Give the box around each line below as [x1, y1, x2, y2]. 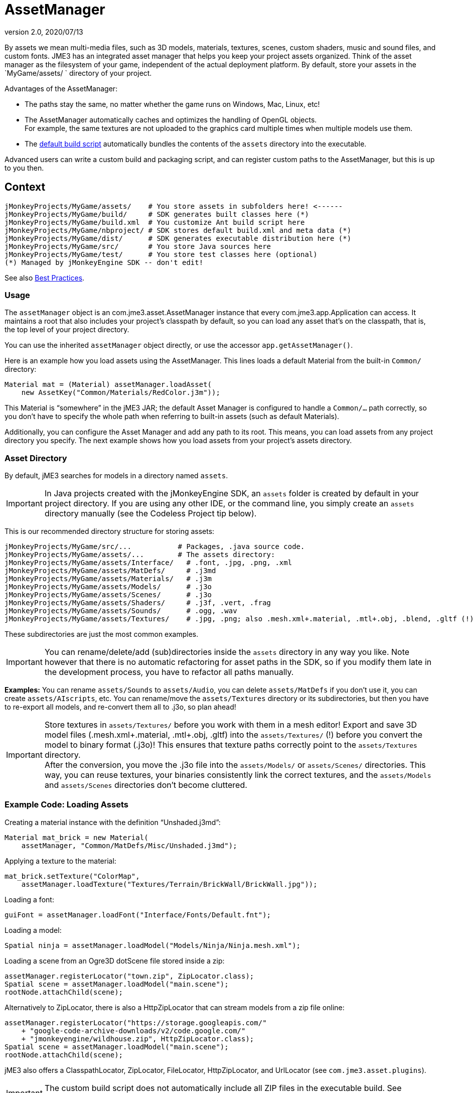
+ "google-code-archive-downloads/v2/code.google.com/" [21, 1026, 246, 1035]
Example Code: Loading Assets [5, 799, 128, 810]
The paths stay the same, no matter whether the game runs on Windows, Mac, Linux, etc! [25, 99, 320, 108]
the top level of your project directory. [5, 325, 129, 334]
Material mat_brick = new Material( [5, 833, 148, 842]
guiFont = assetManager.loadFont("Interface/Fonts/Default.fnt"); [5, 910, 271, 919]
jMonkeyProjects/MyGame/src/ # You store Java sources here [5, 242, 271, 250]
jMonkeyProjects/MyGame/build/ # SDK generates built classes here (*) [5, 210, 309, 218]
